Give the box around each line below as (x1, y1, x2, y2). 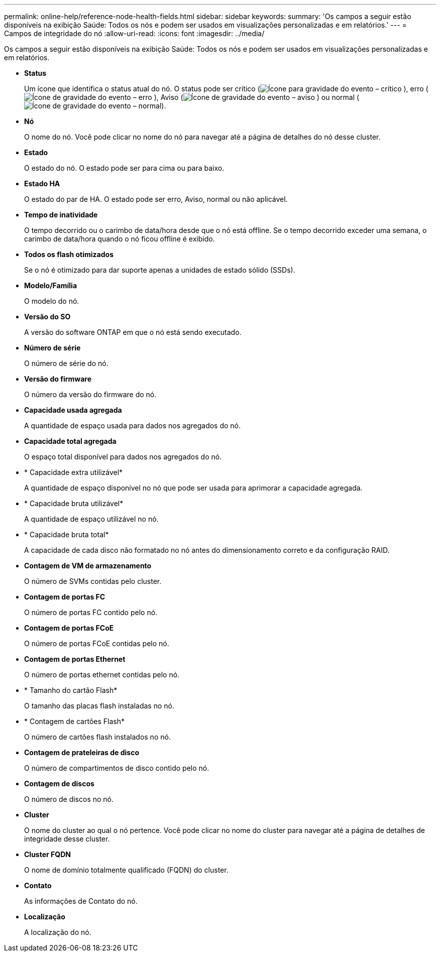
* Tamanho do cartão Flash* (24, 686, 118, 694)
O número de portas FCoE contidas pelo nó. (24, 639, 169, 648)
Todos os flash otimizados (24, 250, 114, 259)
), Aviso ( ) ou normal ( (154, 93, 360, 101)
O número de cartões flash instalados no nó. (24, 733, 171, 741)
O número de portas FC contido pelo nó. (24, 608, 158, 617)
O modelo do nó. (24, 297, 79, 305)
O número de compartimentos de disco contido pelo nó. (24, 764, 209, 772)
